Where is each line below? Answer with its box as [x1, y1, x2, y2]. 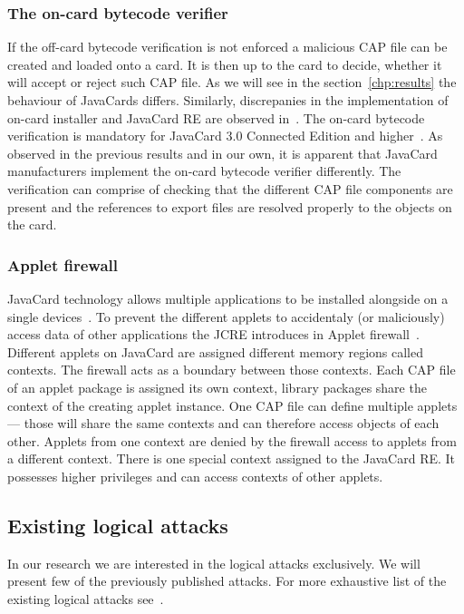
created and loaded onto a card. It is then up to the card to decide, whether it [7, 54, 442, 73]
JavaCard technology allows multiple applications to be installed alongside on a [7, 288, 449, 307]
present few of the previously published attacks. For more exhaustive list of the [7, 571, 447, 590]
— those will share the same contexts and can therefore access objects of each [7, 414, 440, 433]
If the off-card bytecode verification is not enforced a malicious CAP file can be [7, 37, 448, 56]
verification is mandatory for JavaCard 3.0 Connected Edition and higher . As [7, 126, 443, 145]
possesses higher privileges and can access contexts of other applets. [7, 466, 383, 485]
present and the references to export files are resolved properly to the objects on [7, 197, 452, 216]
